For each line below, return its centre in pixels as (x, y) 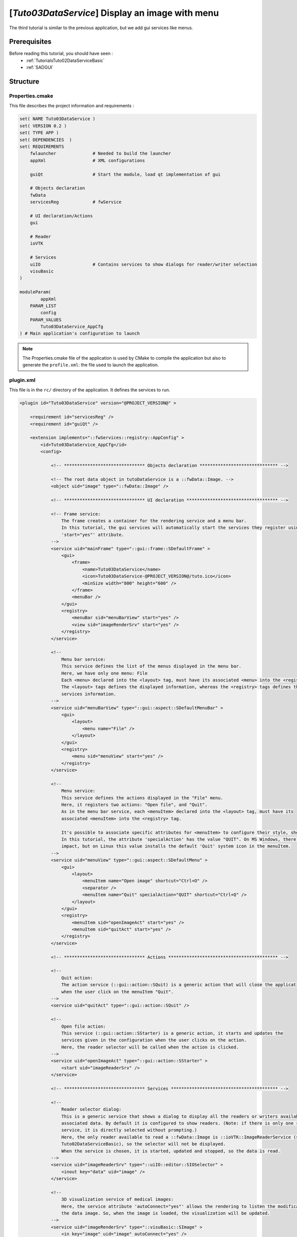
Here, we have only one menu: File (104, 673)
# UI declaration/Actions (61, 216)
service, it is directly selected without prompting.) (129, 1130)
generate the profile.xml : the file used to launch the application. (91, 365)
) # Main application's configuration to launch (80, 333)
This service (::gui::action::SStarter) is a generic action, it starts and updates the (172, 1033)
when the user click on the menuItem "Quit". (117, 992)
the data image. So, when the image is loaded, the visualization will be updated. (166, 1213)
